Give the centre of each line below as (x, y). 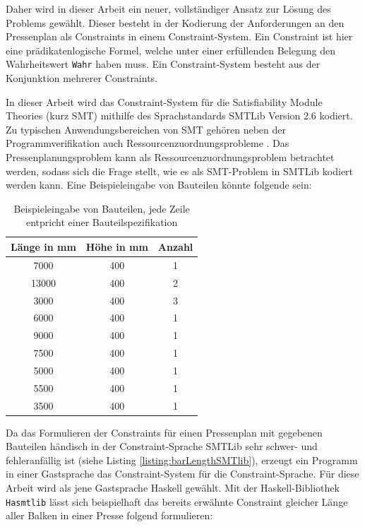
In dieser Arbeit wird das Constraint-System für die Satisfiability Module (164, 101)
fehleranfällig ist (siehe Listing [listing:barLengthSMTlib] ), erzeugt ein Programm (182, 460)
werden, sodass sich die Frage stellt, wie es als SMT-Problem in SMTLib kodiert (180, 171)
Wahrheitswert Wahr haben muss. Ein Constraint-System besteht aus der (163, 64)
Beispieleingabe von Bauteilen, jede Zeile (102, 208)
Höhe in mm (117, 246)
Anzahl (175, 246)
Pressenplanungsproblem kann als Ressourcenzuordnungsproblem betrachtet (170, 157)
